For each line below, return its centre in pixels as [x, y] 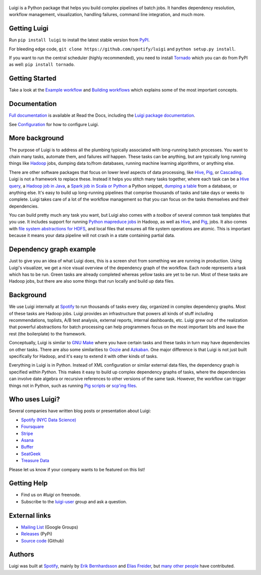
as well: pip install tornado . [42, 64]
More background [36, 138]
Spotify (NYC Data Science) [49, 420]
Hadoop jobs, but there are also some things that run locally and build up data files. [92, 281]
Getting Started [33, 78]
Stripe [27, 433]
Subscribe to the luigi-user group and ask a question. [74, 501]
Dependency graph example [52, 249]
